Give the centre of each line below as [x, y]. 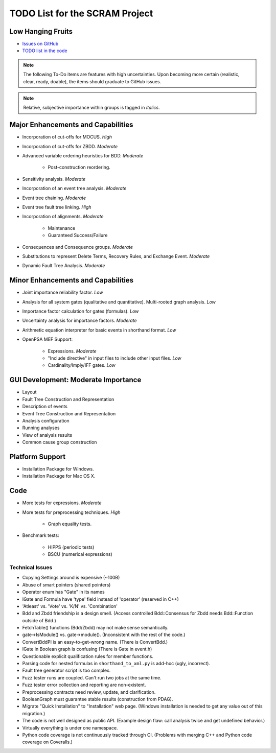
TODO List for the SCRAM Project [81, 13]
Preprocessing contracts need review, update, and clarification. [89, 692]
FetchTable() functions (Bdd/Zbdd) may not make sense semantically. [95, 628]
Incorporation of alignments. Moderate [63, 217]
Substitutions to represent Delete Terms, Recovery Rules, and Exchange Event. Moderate [116, 256]
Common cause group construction [60, 442]
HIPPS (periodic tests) [71, 547]
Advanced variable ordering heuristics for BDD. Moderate [83, 156]
